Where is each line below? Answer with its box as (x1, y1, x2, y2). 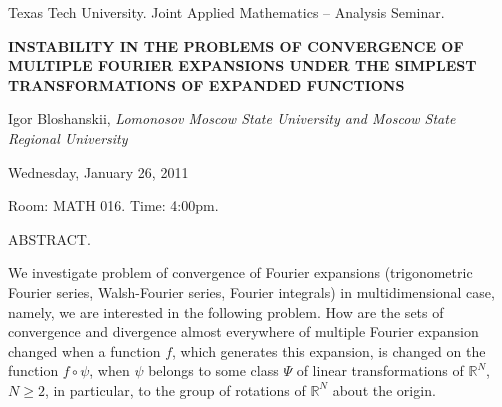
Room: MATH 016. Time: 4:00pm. (8, 195, 219, 216)
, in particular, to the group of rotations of (44, 379, 306, 400)
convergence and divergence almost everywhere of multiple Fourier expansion (8, 321, 479, 342)
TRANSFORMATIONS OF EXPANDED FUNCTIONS (8, 74, 405, 95)
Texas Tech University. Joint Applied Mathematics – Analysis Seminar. (8, 2, 445, 22)
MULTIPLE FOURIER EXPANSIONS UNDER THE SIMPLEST (8, 55, 477, 76)
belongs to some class (148, 360, 279, 381)
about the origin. (332, 379, 436, 400)
